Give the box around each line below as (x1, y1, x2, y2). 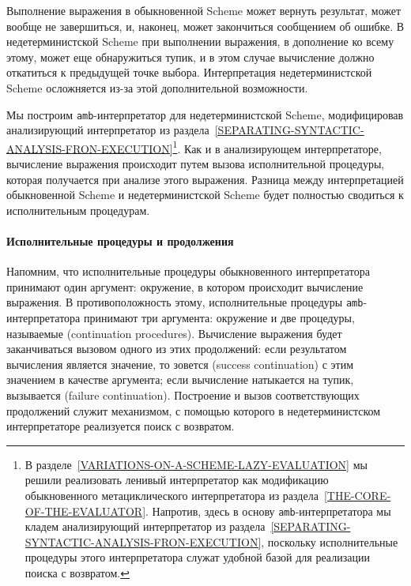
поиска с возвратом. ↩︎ (25, 565, 130, 581)
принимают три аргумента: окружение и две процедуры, (83, 310, 355, 326)
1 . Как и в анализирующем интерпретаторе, (172, 137, 382, 156)
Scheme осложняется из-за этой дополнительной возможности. (6, 79, 308, 96)
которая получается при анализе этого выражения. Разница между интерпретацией (6, 171, 404, 187)
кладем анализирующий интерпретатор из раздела (25, 518, 266, 535)
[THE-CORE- (323, 487, 391, 504)
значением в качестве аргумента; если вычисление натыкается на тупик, (6, 371, 354, 388)
